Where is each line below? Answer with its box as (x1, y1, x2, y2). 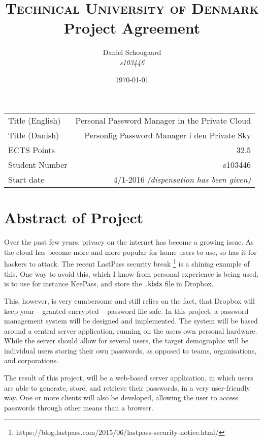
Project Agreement (63, 17, 201, 38)
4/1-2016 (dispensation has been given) (113, 173, 251, 186)
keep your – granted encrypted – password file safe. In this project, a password (4, 305, 249, 316)
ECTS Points (8, 144, 55, 156)
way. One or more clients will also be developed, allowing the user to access (4, 392, 238, 403)
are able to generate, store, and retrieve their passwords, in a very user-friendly (4, 382, 250, 393)
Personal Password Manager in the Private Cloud (75, 114, 251, 127)
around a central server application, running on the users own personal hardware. (4, 325, 257, 336)
